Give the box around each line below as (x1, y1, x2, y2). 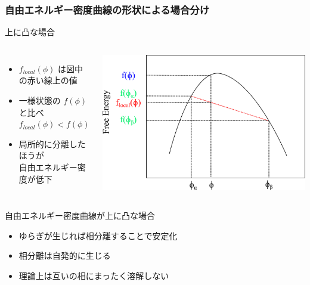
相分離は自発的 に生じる (18, 249, 111, 262)
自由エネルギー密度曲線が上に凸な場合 (5, 209, 155, 222)
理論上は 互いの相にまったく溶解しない (18, 269, 169, 281)
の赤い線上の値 (18, 74, 77, 86)
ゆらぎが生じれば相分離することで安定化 (18, 229, 178, 241)
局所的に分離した (18, 137, 86, 150)
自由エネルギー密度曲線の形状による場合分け (5, 2, 210, 17)
